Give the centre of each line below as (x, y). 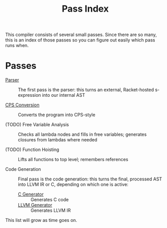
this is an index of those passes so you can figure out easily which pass (80, 40)
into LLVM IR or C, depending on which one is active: (73, 184)
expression (30, 95)
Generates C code (50, 200)
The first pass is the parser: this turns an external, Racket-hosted (86, 90)
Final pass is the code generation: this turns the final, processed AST (90, 179)
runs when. (17, 46)
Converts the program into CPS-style (57, 115)
